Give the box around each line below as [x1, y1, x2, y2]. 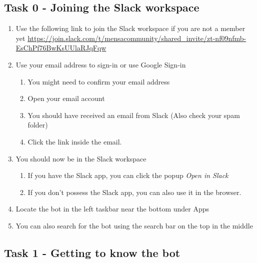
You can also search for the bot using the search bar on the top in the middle [15, 220, 253, 230]
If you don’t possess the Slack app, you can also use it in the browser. [27, 186, 241, 197]
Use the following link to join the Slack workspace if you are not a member [15, 23, 245, 33]
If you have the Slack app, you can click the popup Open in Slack [27, 170, 228, 180]
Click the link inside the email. [27, 136, 122, 146]
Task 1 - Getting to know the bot [4, 244, 180, 260]
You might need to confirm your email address [27, 76, 170, 86]
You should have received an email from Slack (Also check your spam [27, 109, 240, 120]
